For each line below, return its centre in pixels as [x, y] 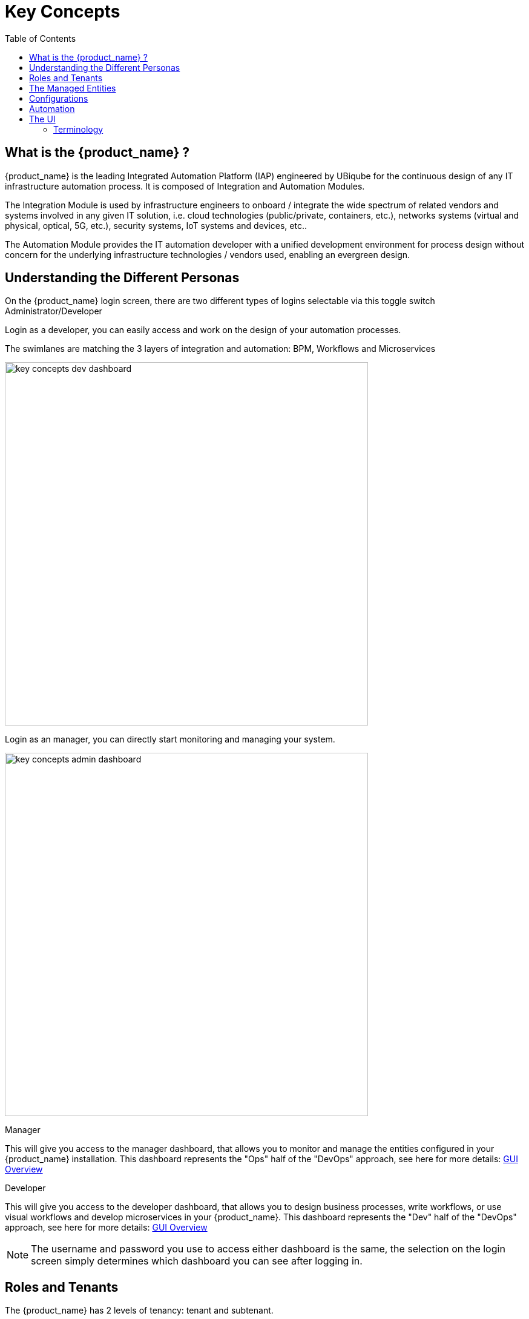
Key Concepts [63, 12]
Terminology [78, 129]
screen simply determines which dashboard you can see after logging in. [197, 1261]
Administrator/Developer [54, 311]
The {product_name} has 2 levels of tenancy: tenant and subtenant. [139, 1311]
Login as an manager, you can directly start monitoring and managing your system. [170, 739]
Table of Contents [41, 38]
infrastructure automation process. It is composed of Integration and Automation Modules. [185, 186]
